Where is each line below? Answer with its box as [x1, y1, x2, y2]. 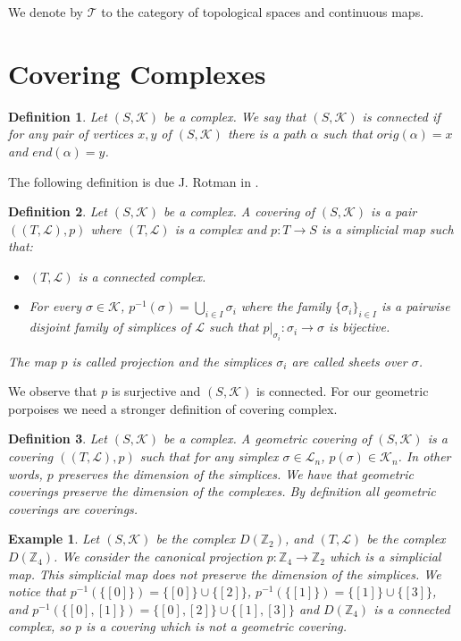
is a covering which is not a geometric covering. [86, 617, 348, 636]
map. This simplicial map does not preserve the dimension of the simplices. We [8, 564, 441, 583]
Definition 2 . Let [8, 202, 107, 221]
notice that [8, 582, 66, 601]
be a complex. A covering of [163, 202, 314, 221]
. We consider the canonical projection [54, 547, 263, 566]
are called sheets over [291, 351, 407, 370]
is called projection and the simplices [71, 351, 272, 370]
